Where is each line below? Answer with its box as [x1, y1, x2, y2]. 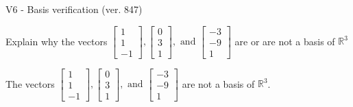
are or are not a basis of [234, 34, 335, 48]
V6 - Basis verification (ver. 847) [5, 2, 143, 16]
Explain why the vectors [5, 34, 108, 48]
